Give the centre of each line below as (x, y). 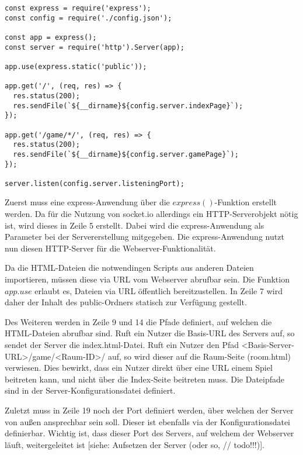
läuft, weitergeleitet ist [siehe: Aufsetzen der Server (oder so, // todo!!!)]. (135, 444)
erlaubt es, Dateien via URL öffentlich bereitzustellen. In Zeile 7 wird (159, 290)
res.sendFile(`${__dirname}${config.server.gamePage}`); (126, 154)
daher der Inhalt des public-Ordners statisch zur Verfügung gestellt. (126, 302)
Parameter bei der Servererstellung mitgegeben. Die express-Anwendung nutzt (144, 237)
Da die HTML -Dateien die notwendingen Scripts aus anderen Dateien (129, 268)
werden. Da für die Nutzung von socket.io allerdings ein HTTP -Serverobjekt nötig (151, 214)
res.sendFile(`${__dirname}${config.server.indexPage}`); (128, 106)
